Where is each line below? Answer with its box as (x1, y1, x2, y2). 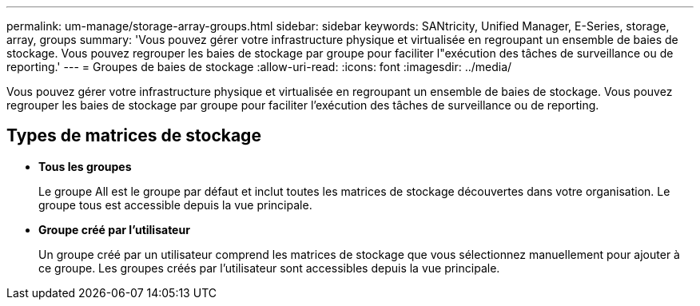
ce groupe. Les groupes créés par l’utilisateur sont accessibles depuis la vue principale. (38, 260, 500, 275)
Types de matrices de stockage (6, 125, 261, 146)
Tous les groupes (38, 159, 132, 173)
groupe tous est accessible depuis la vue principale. (38, 197, 312, 212)
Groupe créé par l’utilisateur (38, 222, 190, 236)
